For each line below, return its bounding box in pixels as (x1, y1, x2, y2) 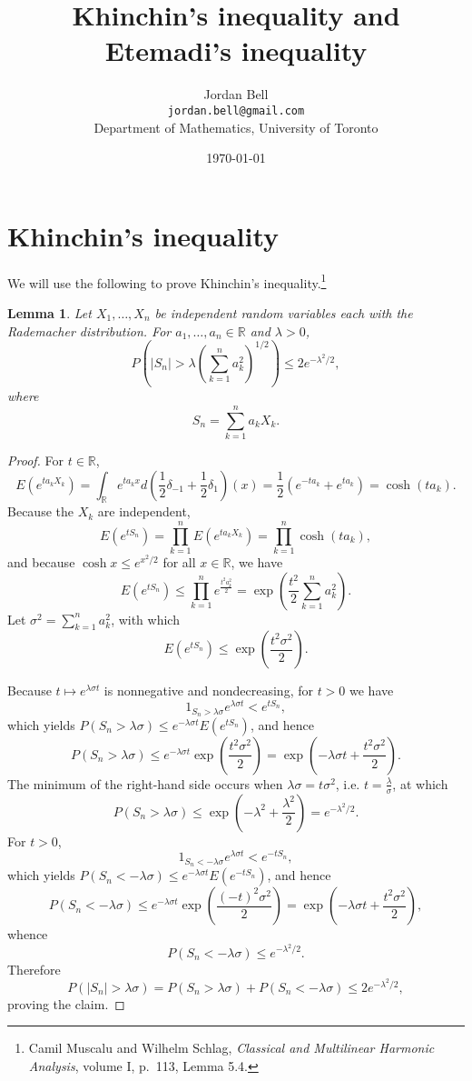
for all (162, 553, 196, 572)
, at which (392, 774, 448, 793)
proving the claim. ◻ (7, 994, 125, 1013)
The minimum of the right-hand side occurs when (7, 774, 283, 793)
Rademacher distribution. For (7, 321, 172, 340)
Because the (7, 502, 74, 521)
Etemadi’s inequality (104, 32, 368, 69)
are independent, (97, 502, 191, 521)
